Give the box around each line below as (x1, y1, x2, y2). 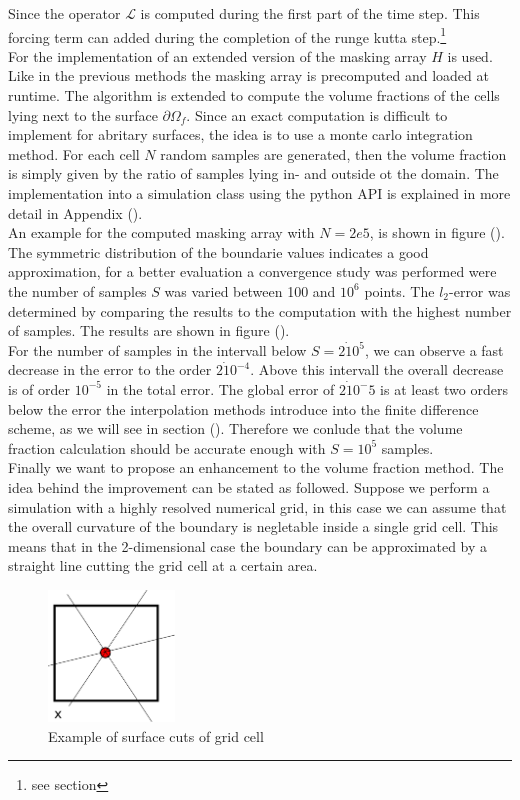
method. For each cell (8, 143, 140, 164)
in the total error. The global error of (106, 378, 335, 399)
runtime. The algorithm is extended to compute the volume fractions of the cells (8, 85, 500, 106)
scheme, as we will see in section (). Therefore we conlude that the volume (8, 418, 463, 439)
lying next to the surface (8, 104, 158, 125)
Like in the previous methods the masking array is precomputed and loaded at (8, 65, 489, 86)
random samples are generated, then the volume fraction (160, 143, 507, 164)
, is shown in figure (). (369, 222, 505, 243)
